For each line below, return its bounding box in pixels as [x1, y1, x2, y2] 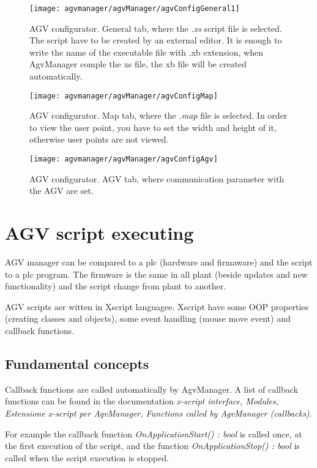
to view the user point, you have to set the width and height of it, [29, 121, 277, 133]
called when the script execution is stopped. [5, 451, 169, 464]
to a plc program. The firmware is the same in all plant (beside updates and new [5, 267, 308, 280]
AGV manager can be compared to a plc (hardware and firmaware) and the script [5, 256, 313, 269]
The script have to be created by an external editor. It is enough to [29, 34, 282, 46]
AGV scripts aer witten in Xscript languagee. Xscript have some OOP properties [5, 300, 309, 313]
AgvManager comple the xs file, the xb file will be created [29, 58, 247, 70]
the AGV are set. [29, 184, 94, 197]
